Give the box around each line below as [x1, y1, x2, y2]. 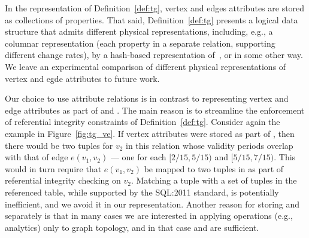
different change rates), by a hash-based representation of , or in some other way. [5, 48, 303, 61]
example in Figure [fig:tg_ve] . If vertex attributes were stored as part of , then [5, 127, 295, 139]
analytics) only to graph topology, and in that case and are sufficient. [5, 221, 259, 233]
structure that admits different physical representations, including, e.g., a [5, 25, 273, 38]
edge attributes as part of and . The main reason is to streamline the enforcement [5, 103, 305, 116]
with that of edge [5, 151, 68, 163]
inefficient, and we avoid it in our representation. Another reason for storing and [5, 197, 300, 210]
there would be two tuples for [5, 139, 113, 151]
